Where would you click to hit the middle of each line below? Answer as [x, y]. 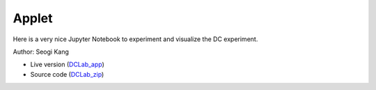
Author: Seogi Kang [41, 52]
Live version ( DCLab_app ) [67, 65]
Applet [33, 18]
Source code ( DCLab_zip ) [67, 74]
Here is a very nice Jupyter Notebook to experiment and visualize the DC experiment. [135, 39]
